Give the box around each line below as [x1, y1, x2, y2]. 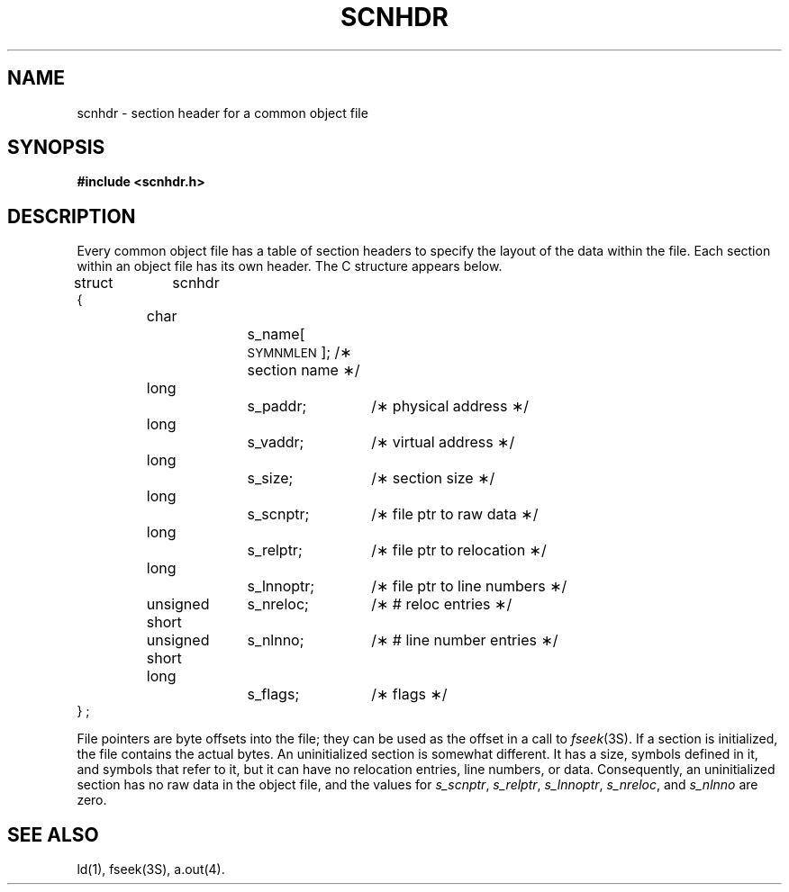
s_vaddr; [247, 433, 304, 452]
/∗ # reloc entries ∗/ [371, 595, 512, 614]
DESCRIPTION [7, 204, 136, 228]
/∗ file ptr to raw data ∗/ [371, 505, 539, 524]
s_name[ [247, 325, 305, 344]
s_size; [247, 469, 294, 488]
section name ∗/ [247, 361, 360, 380]
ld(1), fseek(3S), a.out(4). [77, 861, 225, 878]
